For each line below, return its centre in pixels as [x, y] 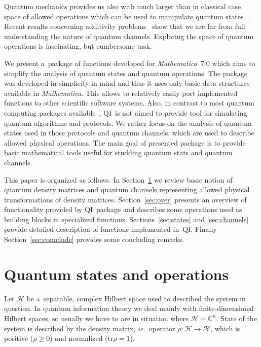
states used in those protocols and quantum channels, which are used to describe [129, 133]
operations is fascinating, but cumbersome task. [78, 46]
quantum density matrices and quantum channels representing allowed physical [127, 189]
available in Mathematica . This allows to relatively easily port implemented [121, 93]
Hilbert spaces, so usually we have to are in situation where [97, 318]
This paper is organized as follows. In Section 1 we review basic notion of [118, 179]
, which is [225, 328]
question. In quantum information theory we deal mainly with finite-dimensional [129, 308]
